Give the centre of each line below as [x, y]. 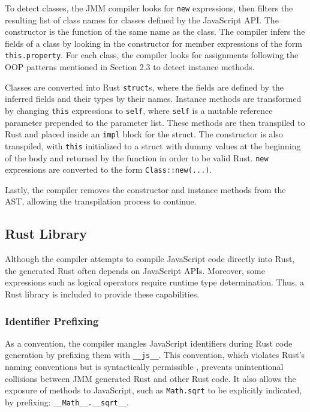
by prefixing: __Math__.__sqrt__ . [67, 402]
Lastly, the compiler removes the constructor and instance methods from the [145, 189]
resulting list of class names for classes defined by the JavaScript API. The [142, 19]
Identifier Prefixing [52, 321]
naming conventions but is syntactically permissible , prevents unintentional [144, 367]
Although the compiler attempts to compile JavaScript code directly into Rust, [150, 259]
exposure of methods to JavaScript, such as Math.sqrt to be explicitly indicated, [154, 390]
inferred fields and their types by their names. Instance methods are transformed [153, 99]
